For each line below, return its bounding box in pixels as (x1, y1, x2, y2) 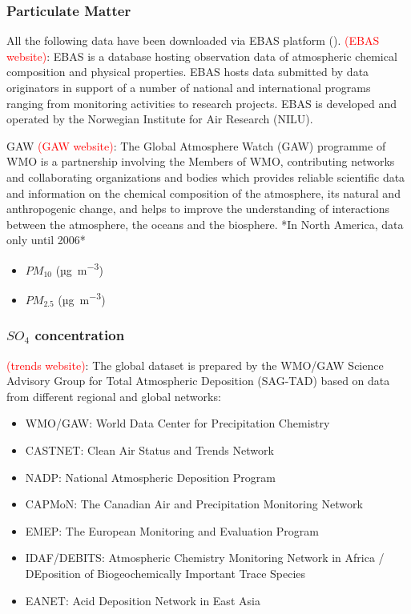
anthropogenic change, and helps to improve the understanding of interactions (6, 200, 389, 217)
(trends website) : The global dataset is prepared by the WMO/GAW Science (6, 356, 384, 373)
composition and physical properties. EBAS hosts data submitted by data (6, 63, 369, 80)
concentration (34, 325, 125, 345)
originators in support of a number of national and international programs (6, 79, 371, 95)
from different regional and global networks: (6, 387, 221, 404)
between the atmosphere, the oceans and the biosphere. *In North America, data (6, 215, 404, 232)
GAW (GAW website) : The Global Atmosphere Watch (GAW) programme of (6, 137, 386, 154)
